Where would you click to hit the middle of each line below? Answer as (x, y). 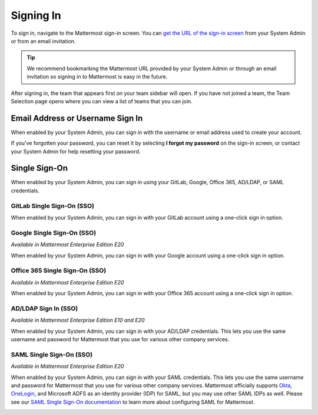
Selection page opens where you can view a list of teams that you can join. (102, 101)
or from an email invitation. (43, 41)
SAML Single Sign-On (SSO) (52, 354)
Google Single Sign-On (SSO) (54, 233)
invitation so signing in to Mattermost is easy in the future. (97, 77)
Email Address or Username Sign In (77, 118)
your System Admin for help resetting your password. (76, 151)
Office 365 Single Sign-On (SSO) (59, 270)
